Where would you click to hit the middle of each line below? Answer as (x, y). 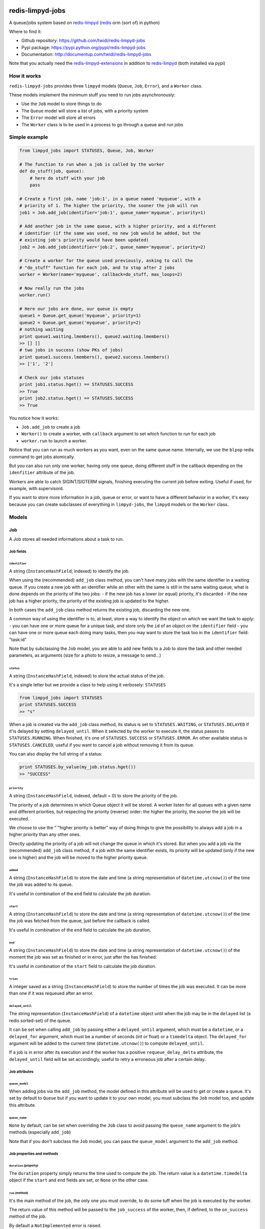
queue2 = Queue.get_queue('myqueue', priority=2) (80, 322)
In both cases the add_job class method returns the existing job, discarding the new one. (100, 610)
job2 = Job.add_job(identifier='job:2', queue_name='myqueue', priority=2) (113, 247)
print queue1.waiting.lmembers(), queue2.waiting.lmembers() (94, 336)
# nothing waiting (41, 330)
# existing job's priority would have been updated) (84, 240)
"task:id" (18, 640)
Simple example (29, 137)
